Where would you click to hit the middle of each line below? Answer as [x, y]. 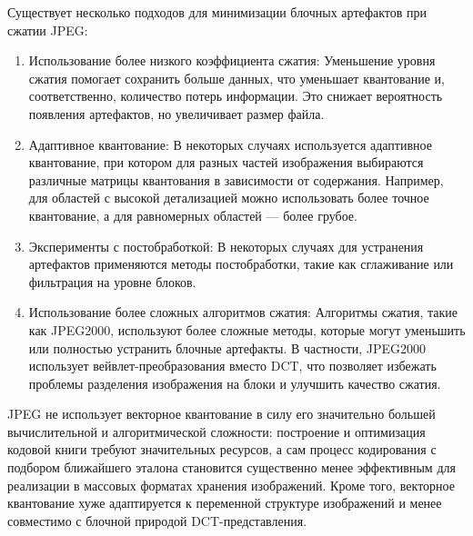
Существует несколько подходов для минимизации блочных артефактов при [217, 12]
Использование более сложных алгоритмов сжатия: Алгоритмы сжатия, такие [243, 312]
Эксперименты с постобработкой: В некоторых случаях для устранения [226, 246]
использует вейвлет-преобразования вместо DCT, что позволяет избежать [232, 366]
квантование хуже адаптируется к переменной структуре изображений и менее [225, 503]
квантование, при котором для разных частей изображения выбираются [226, 162]
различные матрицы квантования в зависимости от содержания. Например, [236, 179]
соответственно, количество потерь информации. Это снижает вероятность [236, 96]
